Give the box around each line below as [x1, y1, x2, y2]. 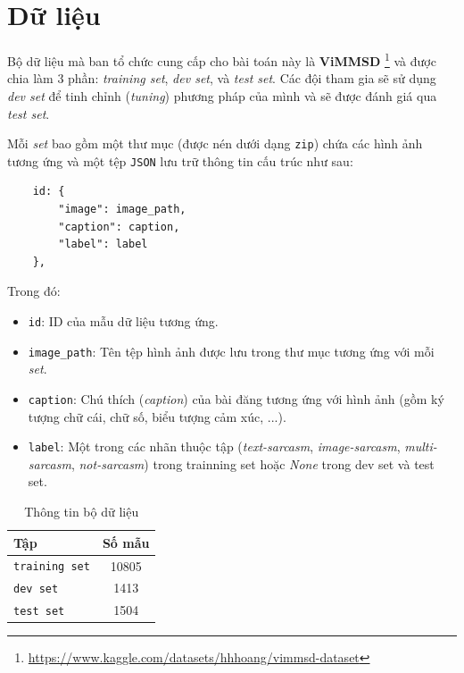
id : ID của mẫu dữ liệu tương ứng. [28, 312, 219, 331]
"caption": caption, [58, 220, 180, 233]
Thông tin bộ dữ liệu [24, 502, 139, 521]
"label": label [58, 238, 148, 251]
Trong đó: [7, 282, 61, 300]
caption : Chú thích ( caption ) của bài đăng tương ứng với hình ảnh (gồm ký [28, 389, 444, 408]
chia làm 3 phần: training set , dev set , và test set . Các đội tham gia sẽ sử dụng [7, 69, 436, 88]
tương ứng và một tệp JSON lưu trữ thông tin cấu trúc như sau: [7, 151, 353, 170]
